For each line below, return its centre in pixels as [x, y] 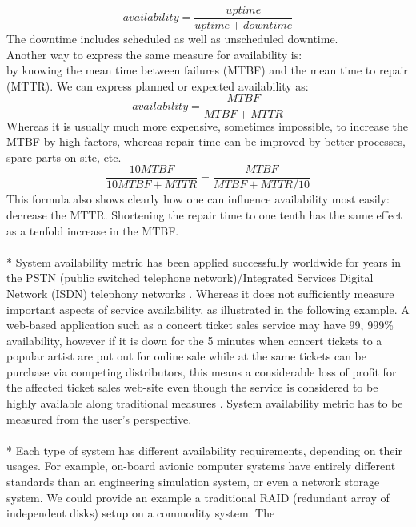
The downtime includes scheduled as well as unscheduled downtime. [172, 39]
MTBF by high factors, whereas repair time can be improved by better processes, [206, 141]
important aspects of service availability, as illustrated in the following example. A [208, 309]
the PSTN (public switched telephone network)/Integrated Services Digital [190, 278]
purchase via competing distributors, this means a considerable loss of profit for [202, 371]
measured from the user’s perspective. [99, 418]
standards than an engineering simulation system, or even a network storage [193, 482]
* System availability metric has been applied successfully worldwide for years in [204, 261]
